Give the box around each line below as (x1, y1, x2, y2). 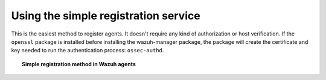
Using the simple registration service (11, 9, 200, 22)
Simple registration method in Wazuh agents (22, 60, 136, 67)
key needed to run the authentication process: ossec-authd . (11, 47, 164, 54)
